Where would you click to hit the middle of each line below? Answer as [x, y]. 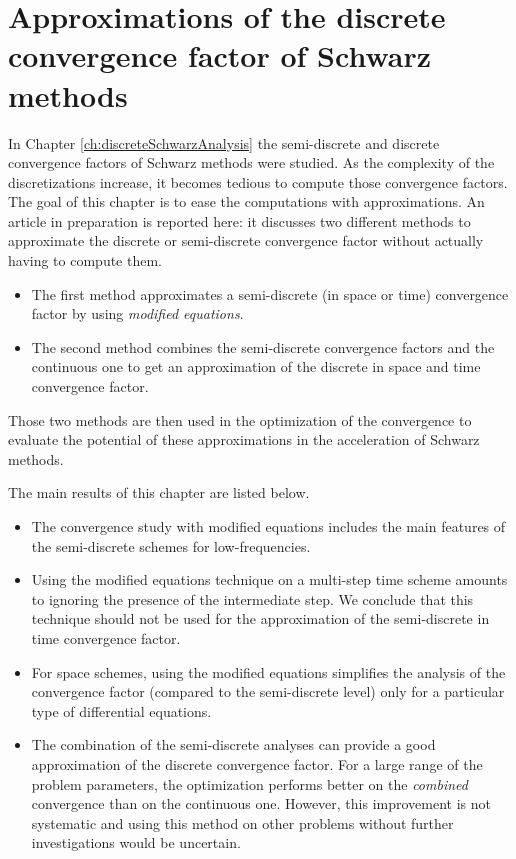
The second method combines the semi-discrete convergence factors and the [263, 346]
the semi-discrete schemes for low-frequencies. [171, 545]
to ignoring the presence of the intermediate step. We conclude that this [252, 598]
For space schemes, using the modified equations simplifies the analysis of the [268, 671]
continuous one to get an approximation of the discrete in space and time [256, 366]
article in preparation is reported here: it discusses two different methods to [239, 220]
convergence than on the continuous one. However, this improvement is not [261, 803]
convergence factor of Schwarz [220, 55]
